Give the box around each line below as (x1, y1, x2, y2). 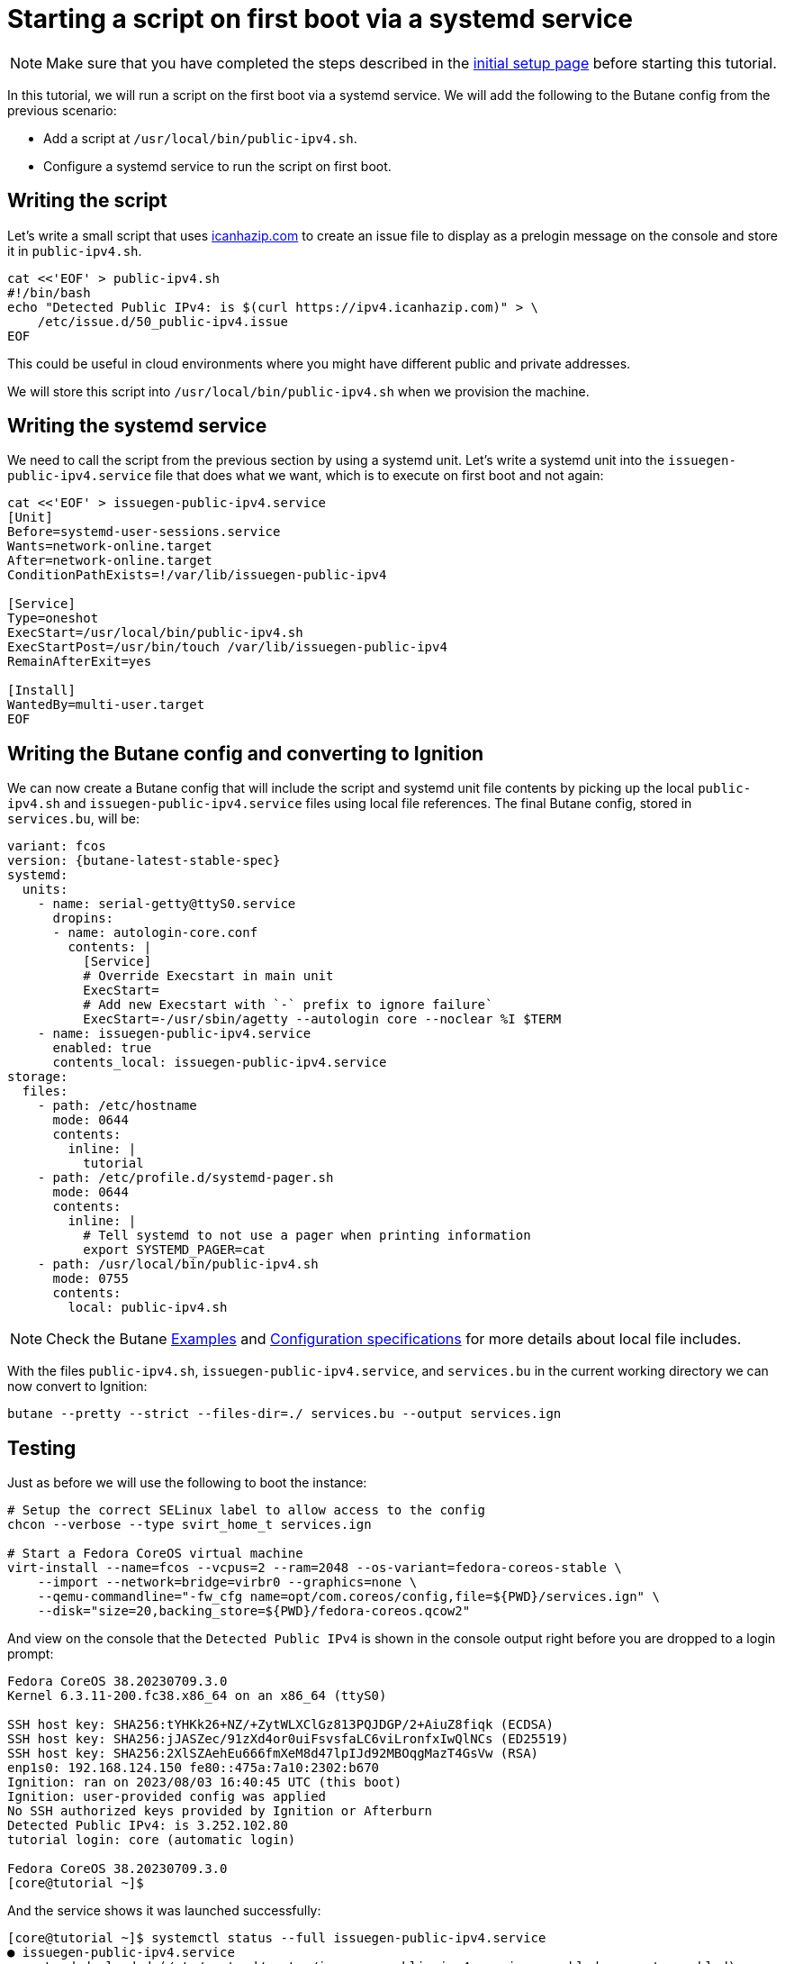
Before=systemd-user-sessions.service (7, 524, 281, 540)
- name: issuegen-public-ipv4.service (37, 1026, 311, 1041)
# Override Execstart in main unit (83, 968, 334, 984)
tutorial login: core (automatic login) (7, 1832, 296, 1848)
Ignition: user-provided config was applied (7, 1789, 327, 1805)
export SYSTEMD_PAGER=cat (83, 1242, 266, 1258)
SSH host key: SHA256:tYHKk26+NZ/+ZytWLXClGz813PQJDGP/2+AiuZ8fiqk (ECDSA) (7, 1717, 554, 1732)
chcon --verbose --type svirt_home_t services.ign (7, 1517, 372, 1532)
